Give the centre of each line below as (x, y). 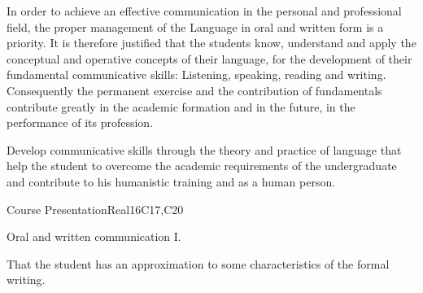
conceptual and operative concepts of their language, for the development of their (209, 58)
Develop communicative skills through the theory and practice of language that (204, 149)
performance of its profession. (80, 122)
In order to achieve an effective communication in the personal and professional (204, 11)
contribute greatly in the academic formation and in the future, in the (181, 106)
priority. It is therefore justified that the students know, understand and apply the (211, 43)
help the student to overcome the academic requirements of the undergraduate (202, 166)
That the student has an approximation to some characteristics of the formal (198, 263)
